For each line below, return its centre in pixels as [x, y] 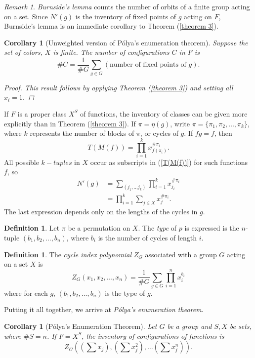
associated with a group [181, 254]
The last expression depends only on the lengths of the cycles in [101, 211]
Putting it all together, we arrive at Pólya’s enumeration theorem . [104, 309]
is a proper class [42, 113]
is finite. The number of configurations [111, 52]
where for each [26, 293]
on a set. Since [26, 16]
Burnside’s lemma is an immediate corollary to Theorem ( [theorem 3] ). [111, 26]
